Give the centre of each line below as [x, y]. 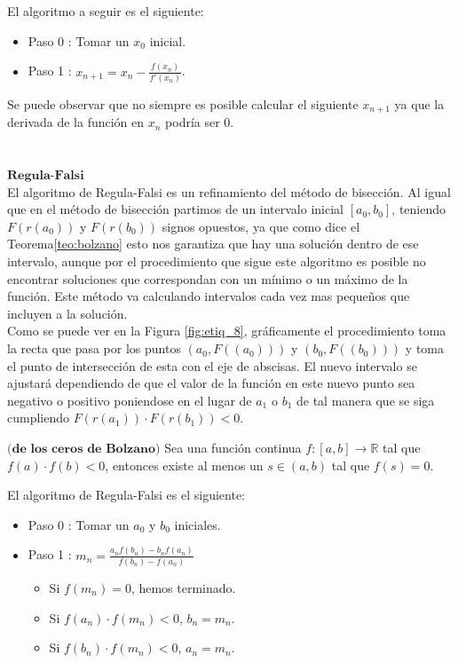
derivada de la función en [76, 122]
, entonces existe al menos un [184, 465]
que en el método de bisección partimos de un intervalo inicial [175, 209]
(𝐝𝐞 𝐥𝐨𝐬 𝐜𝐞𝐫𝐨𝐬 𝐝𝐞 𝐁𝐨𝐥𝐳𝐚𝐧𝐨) [84, 450]
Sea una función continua [233, 448]
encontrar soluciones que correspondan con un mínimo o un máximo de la [208, 278]
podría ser [193, 122]
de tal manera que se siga [365, 400]
